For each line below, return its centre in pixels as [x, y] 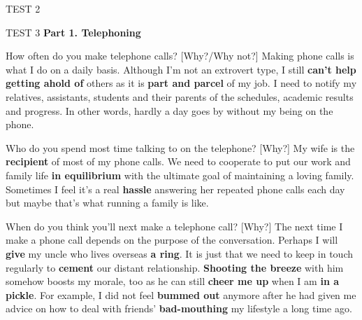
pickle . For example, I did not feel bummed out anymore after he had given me [181, 294]
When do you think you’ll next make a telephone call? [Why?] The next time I [174, 226]
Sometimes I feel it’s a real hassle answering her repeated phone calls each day [175, 189]
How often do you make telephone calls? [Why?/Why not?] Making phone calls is [180, 56]
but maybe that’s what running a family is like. [107, 203]
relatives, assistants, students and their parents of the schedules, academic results [180, 96]
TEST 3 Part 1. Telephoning [73, 32]
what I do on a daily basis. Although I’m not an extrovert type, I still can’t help [181, 69]
